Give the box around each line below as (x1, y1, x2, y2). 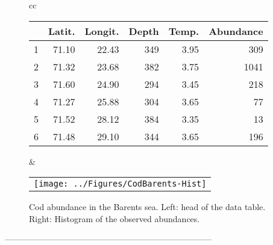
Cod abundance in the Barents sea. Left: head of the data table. (29, 200, 266, 213)
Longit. (84, 23, 119, 38)
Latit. (48, 23, 75, 38)
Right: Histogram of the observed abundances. (29, 212, 200, 225)
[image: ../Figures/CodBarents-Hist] (34, 179, 207, 189)
